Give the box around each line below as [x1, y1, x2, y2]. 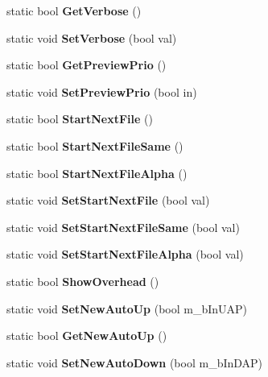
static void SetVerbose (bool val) [6, 29, 177, 46]
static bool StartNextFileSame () [6, 137, 183, 154]
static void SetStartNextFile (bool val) [6, 192, 210, 209]
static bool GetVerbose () [6, 2, 142, 19]
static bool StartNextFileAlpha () [6, 164, 188, 181]
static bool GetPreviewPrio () [6, 56, 167, 73]
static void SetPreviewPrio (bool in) [6, 83, 197, 100]
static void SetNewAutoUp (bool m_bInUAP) [6, 300, 248, 317]
